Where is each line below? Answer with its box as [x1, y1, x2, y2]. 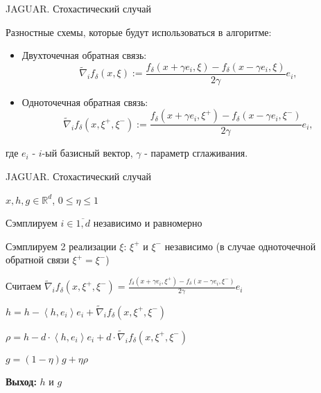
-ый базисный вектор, [42, 146, 133, 160]
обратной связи [6, 252, 69, 267]
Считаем [6, 279, 42, 293]
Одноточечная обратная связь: [21, 94, 148, 109]
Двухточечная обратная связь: [21, 48, 147, 62]
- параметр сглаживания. [144, 146, 248, 160]
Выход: [6, 374, 37, 388]
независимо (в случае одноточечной [164, 238, 316, 253]
